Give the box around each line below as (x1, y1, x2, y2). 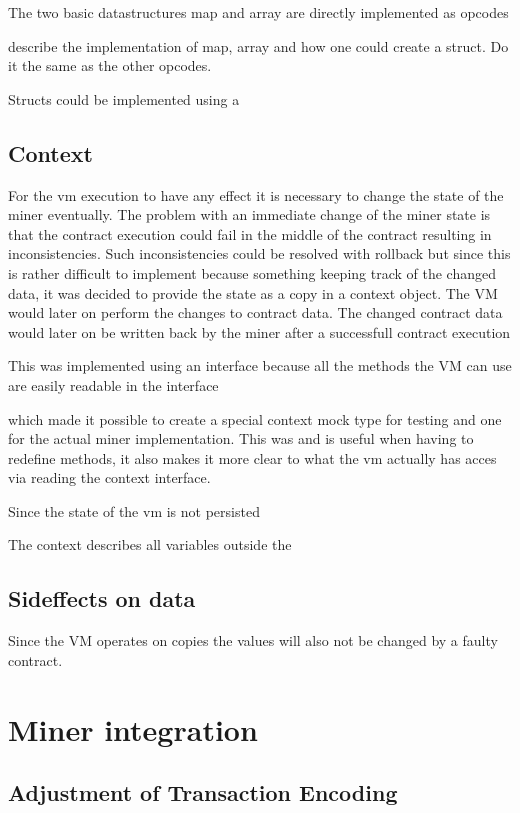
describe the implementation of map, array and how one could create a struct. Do (8, 35, 509, 56)
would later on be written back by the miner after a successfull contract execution (8, 321, 511, 342)
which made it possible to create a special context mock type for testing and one (8, 408, 502, 429)
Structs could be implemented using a (8, 88, 240, 109)
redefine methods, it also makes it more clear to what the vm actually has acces (8, 447, 497, 468)
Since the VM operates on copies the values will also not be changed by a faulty (8, 630, 498, 651)
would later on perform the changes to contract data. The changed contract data (8, 302, 503, 323)
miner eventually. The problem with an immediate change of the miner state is (8, 204, 491, 225)
